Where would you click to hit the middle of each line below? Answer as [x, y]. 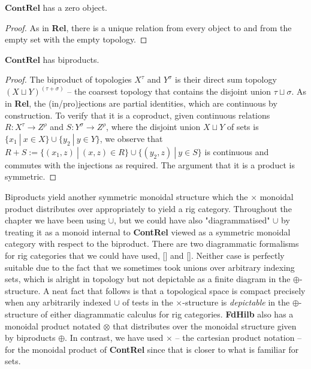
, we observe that [131, 138]
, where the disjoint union [153, 127]
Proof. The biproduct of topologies [68, 79]
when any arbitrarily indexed [58, 302]
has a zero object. [75, 7]
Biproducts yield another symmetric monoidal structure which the [126, 196]
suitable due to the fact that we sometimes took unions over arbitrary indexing [150, 267]
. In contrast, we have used [114, 338]
